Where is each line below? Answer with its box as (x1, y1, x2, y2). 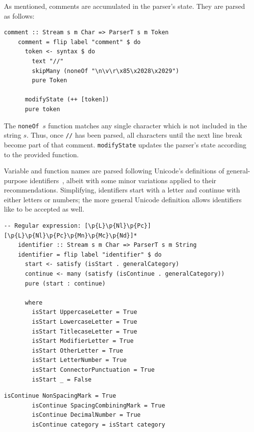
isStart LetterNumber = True (32, 357, 127, 364)
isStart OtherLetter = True (32, 347, 123, 354)
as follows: (4, 10, 35, 21)
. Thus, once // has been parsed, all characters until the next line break (26, 130, 242, 140)
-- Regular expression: (4, 222, 81, 230)
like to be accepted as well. (4, 204, 85, 214)
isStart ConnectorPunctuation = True (32, 366, 155, 373)
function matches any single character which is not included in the (48, 120, 247, 130)
